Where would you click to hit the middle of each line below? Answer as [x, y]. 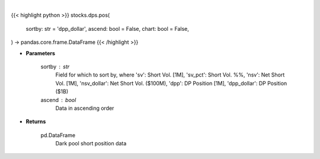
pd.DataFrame [58, 135]
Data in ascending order [85, 108]
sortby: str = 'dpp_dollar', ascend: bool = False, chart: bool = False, [108, 28]
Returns [36, 122]
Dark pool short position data [91, 144]
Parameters [41, 53]
